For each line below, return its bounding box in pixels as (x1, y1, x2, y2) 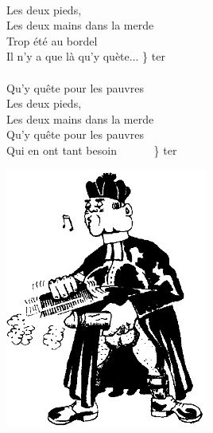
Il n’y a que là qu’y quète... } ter (6, 48, 165, 65)
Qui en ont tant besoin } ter (6, 141, 177, 158)
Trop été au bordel (6, 32, 98, 49)
